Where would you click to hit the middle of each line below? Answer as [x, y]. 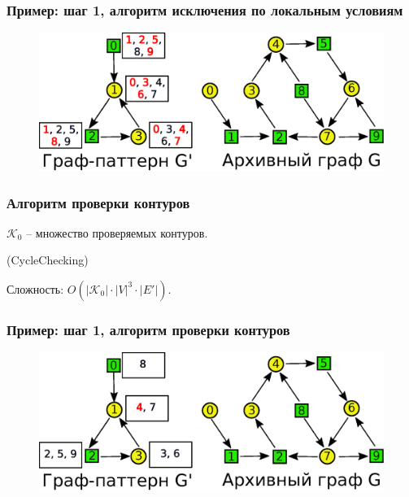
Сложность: [35, 288]
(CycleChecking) [48, 260]
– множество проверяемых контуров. [117, 232]
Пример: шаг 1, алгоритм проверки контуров [148, 329]
